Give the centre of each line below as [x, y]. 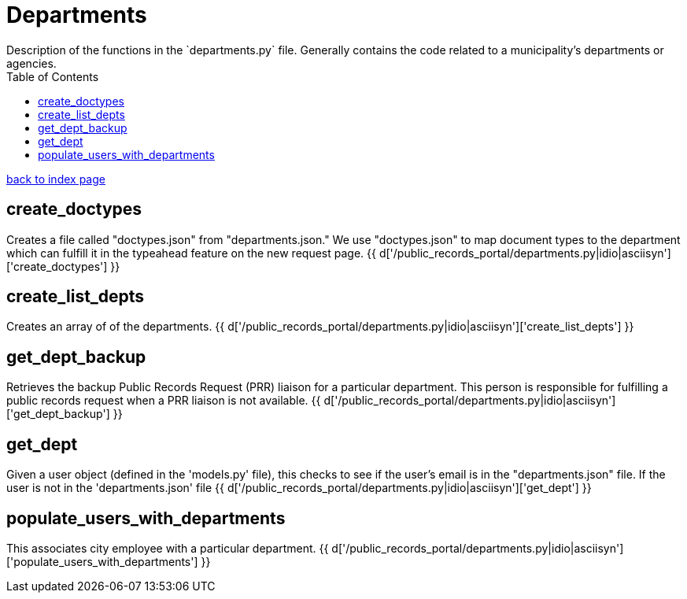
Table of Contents [53, 76]
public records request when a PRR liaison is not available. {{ [164, 401]
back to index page [56, 179]
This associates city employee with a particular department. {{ [168, 548]
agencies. [31, 63]
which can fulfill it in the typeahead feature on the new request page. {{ [191, 253]
